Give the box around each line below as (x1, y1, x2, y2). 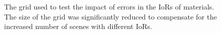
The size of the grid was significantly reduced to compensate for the (4, 11, 217, 21)
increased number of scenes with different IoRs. (4, 21, 152, 31)
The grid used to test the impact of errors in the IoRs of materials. (4, 1, 214, 11)
